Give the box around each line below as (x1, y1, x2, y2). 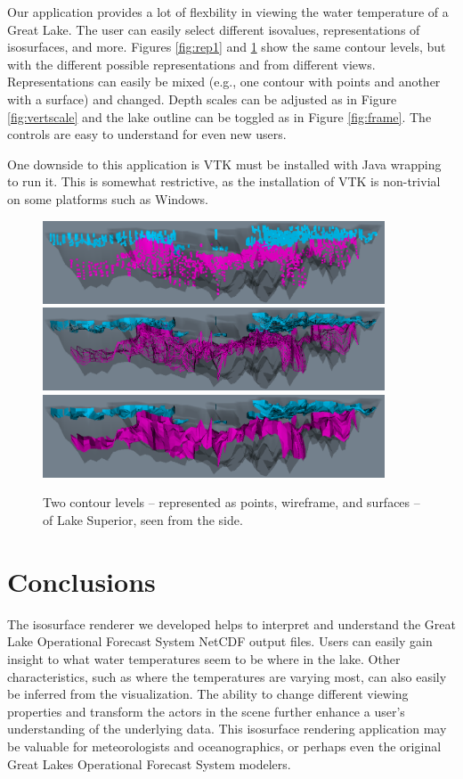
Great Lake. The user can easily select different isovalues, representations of (7, 20, 420, 38)
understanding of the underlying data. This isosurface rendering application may (7, 719, 447, 738)
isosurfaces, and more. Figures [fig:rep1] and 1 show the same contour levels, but (7, 37, 446, 56)
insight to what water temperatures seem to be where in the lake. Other (7, 649, 401, 668)
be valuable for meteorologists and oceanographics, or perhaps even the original (7, 736, 442, 755)
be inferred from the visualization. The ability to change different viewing (7, 685, 409, 703)
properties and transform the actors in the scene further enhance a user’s (7, 701, 405, 720)
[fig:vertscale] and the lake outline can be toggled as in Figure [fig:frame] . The (7, 107, 432, 126)
